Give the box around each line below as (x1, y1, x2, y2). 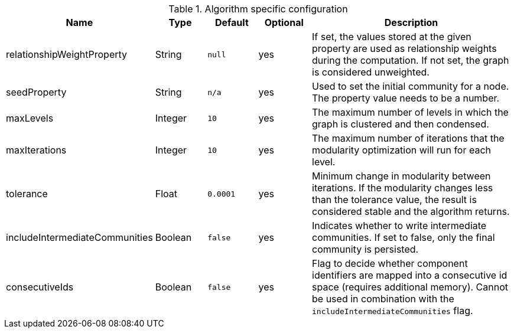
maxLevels (6, 112, 54, 124)
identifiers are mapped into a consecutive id (312, 269, 508, 281)
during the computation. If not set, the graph (312, 54, 509, 66)
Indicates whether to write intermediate (312, 220, 487, 231)
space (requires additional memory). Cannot (312, 281, 509, 293)
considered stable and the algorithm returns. (312, 205, 510, 217)
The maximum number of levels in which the (312, 106, 509, 118)
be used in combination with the (312, 293, 454, 305)
